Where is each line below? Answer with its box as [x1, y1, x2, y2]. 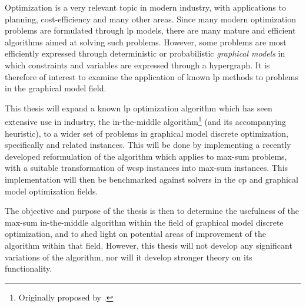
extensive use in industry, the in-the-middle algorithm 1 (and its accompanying [5, 114, 286, 127]
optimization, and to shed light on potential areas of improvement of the [5, 227, 266, 240]
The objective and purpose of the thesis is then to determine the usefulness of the [5, 204, 299, 217]
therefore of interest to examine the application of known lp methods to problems [5, 70, 298, 82]
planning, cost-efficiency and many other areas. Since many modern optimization [5, 12, 296, 25]
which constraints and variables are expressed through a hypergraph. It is [5, 58, 270, 71]
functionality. [5, 262, 52, 275]
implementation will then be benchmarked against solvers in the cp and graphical [5, 173, 298, 185]
